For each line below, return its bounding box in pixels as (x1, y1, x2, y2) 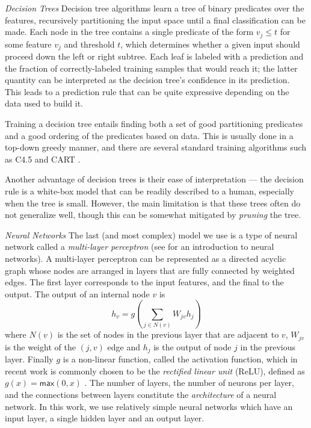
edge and (107, 340, 140, 353)
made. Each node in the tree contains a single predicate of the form (5, 25, 254, 38)
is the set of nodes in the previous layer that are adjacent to (57, 328, 279, 341)
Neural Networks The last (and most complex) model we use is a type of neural (5, 228, 298, 241)
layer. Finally (5, 353, 54, 365)
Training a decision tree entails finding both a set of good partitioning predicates (5, 117, 303, 130)
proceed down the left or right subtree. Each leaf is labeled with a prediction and (5, 50, 304, 63)
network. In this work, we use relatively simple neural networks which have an (5, 400, 293, 412)
